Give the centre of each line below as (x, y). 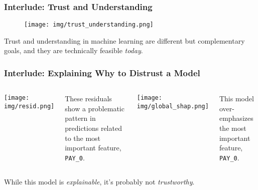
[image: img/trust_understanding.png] (89, 25)
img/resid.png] (29, 106)
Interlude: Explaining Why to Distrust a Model (102, 72)
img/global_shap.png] (173, 106)
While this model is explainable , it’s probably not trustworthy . (99, 181)
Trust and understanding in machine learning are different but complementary (124, 40)
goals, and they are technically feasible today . (74, 50)
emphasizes (236, 118)
